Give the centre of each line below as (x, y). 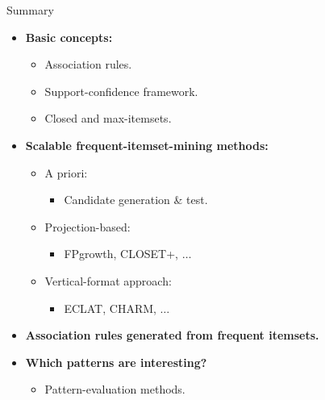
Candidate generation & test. (136, 200)
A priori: (66, 172)
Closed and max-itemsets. (108, 118)
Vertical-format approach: (108, 280)
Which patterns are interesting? (116, 362)
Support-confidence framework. (121, 91)
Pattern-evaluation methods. (115, 389)
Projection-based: (87, 226)
